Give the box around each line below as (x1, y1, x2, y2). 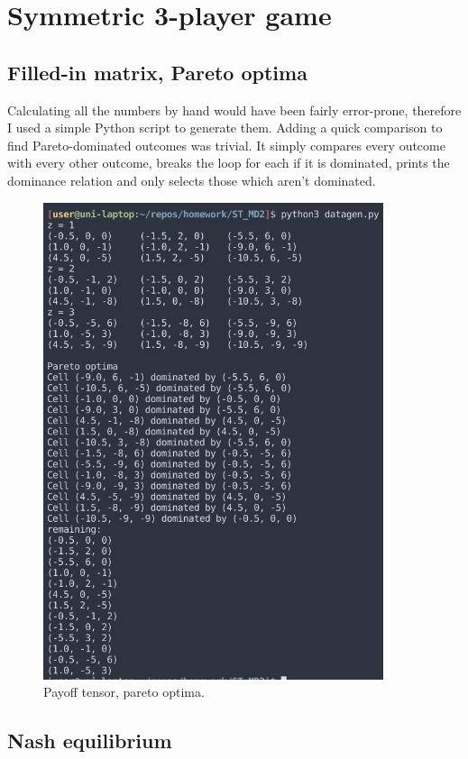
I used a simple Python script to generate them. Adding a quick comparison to (7, 118, 443, 137)
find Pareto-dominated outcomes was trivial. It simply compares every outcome (7, 135, 445, 154)
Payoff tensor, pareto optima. (43, 682, 205, 701)
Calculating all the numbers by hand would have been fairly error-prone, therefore (7, 100, 462, 119)
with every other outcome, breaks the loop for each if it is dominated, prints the (7, 153, 450, 172)
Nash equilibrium (7, 727, 172, 754)
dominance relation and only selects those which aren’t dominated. (7, 170, 376, 189)
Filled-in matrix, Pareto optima (7, 58, 307, 86)
